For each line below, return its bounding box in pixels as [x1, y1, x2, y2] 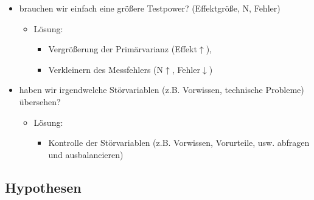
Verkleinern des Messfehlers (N [48, 63, 164, 75]
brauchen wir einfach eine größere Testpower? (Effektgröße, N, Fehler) [19, 2, 281, 14]
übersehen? [19, 95, 61, 108]
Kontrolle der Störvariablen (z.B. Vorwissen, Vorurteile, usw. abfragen [48, 136, 310, 149]
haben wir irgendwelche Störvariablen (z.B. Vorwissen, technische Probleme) [19, 83, 304, 96]
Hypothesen [5, 178, 82, 196]
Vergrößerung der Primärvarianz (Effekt [48, 43, 197, 55]
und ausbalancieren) [48, 148, 124, 160]
